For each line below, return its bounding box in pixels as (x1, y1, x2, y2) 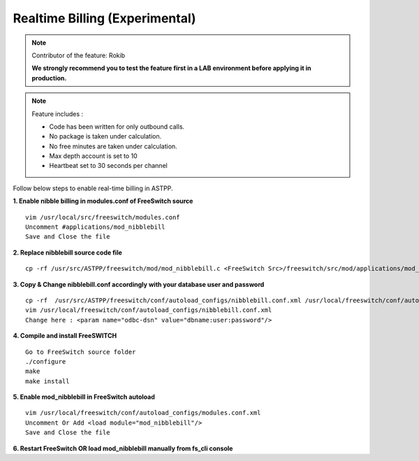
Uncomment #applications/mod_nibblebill (25, 223, 166, 231)
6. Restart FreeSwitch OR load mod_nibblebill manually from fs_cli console (13, 444, 233, 453)
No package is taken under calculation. (49, 132, 162, 141)
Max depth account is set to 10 (49, 152, 138, 160)
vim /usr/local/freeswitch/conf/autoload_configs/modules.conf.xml (25, 409, 261, 417)
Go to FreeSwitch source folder (25, 348, 136, 356)
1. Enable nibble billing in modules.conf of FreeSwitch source (13, 197, 193, 206)
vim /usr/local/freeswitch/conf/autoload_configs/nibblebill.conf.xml (25, 306, 272, 314)
